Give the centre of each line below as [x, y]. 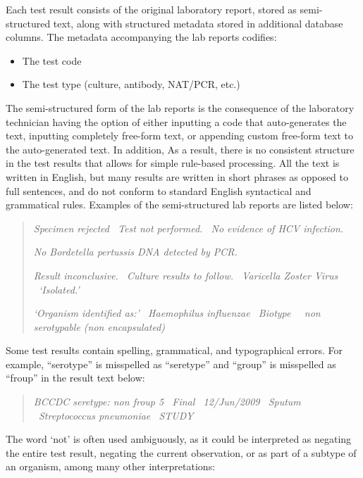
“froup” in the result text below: [75, 378]
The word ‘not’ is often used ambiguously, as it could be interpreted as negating [179, 439]
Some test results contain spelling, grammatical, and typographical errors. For [174, 350]
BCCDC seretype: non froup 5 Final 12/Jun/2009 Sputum [167, 402]
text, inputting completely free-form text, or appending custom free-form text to [180, 136]
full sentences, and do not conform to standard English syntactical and [159, 190]
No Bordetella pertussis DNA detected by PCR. [135, 252]
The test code [52, 60]
